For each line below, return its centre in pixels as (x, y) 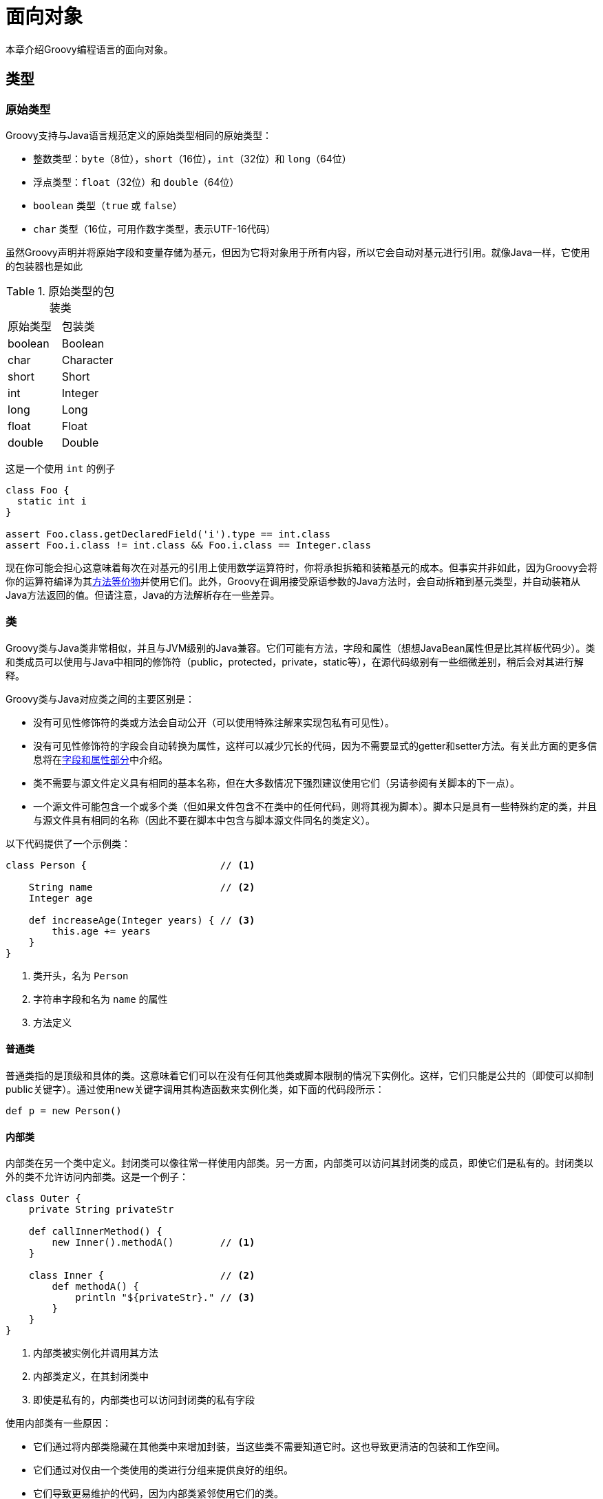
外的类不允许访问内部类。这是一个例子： (97, 1177)
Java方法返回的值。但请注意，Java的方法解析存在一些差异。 (143, 595)
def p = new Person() (64, 1110)
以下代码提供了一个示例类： (68, 843)
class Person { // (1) (130, 865)
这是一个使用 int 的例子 (61, 468)
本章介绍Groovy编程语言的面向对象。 (89, 49)
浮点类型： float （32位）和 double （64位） (136, 182)
